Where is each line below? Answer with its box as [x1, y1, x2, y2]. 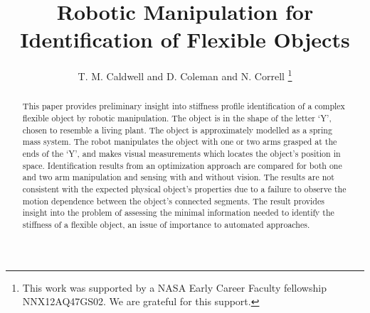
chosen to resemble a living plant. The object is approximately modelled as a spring [22, 123, 332, 136]
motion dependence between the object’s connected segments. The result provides [22, 194, 324, 207]
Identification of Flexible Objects [20, 25, 350, 54]
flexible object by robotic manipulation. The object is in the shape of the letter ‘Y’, [22, 112, 332, 124]
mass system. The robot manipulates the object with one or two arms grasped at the [22, 136, 337, 148]
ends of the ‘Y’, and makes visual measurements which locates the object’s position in [22, 147, 341, 159]
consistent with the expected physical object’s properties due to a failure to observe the [22, 182, 347, 194]
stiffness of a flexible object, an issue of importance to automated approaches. [22, 218, 310, 230]
